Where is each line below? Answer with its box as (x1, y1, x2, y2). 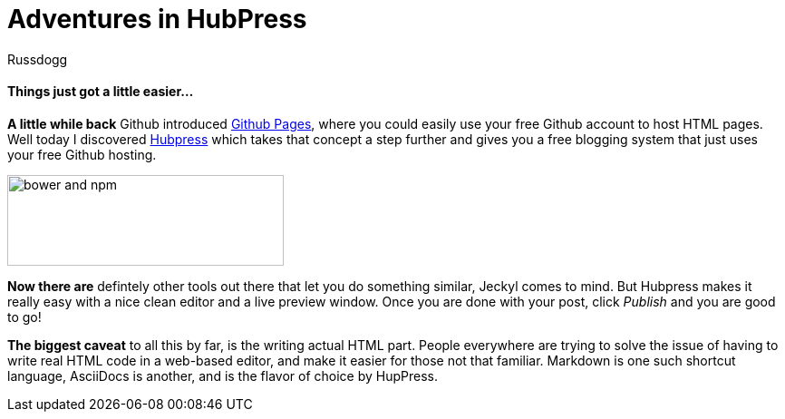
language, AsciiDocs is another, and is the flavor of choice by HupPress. (7, 367, 438, 384)
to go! (7, 308, 42, 325)
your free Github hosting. (7, 146, 157, 162)
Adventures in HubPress (7, 4, 307, 34)
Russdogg (7, 51, 68, 67)
